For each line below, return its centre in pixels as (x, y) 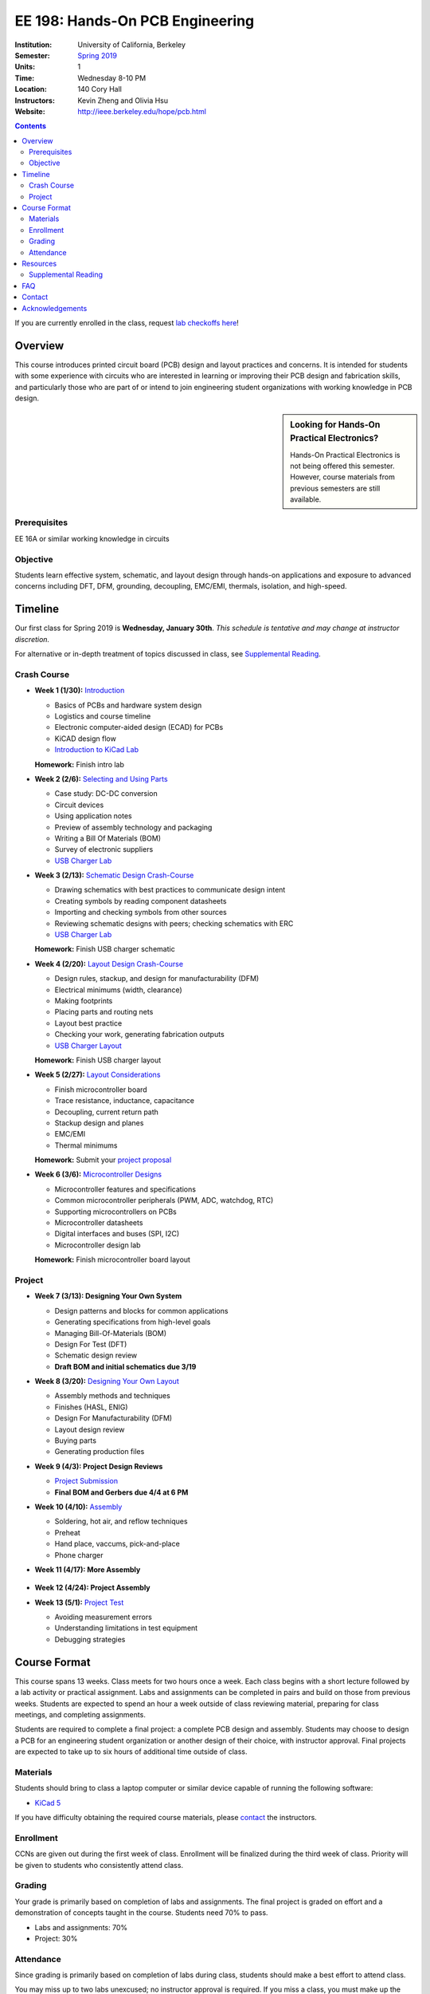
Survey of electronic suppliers (104, 849)
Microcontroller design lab (98, 1245)
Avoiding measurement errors (104, 1617)
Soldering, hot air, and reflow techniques (121, 1521)
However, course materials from (343, 477)
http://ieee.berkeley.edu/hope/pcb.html (142, 111)
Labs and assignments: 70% (81, 1927)
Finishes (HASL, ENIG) (91, 1407)
